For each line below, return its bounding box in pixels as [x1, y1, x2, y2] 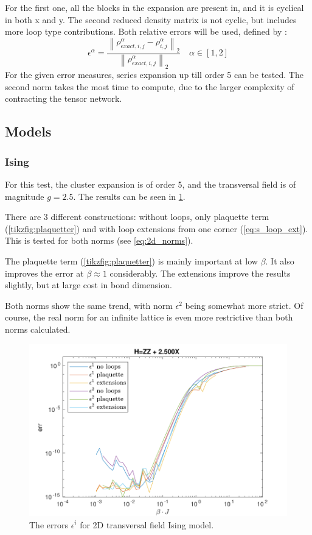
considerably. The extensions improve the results [109, 266, 291, 279]
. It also [265, 255, 294, 267]
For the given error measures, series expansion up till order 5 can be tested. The [5, 68, 303, 81]
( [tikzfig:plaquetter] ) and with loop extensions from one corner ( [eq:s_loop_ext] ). [5, 222, 308, 235]
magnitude [5, 190, 44, 202]
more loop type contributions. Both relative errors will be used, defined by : [5, 25, 287, 38]
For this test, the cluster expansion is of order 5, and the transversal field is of [5, 178, 296, 191]
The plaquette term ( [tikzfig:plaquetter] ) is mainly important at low [5, 255, 258, 267]
